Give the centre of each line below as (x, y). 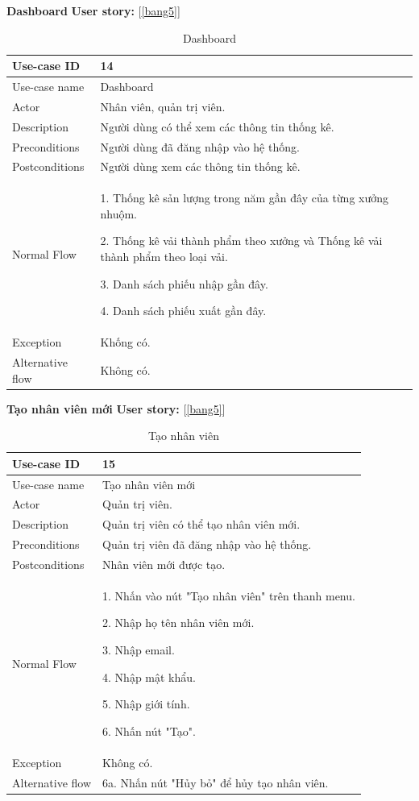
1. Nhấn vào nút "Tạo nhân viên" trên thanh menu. (229, 595)
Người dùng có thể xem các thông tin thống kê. (217, 126)
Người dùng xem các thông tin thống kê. (200, 166)
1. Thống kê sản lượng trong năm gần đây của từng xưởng (245, 198)
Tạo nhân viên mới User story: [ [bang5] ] (116, 408)
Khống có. (125, 342)
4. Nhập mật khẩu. (149, 676)
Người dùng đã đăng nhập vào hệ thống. (200, 146)
